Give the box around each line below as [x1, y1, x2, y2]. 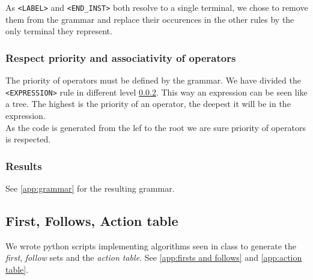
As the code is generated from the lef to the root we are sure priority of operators [5, 121, 306, 133]
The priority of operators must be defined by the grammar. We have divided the [5, 74, 301, 87]
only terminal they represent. [5, 25, 112, 37]
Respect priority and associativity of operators [5, 50, 236, 65]
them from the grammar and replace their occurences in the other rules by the [5, 13, 294, 25]
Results [5, 158, 42, 173]
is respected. [5, 133, 51, 145]
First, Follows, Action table [5, 211, 178, 230]
